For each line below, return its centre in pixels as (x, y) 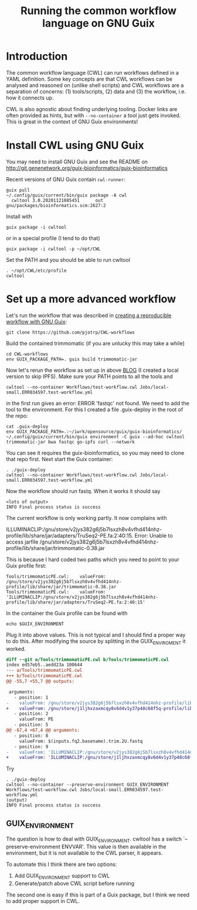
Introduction (37, 56)
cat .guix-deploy (27, 426)
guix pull (18, 190)
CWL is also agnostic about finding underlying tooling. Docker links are (92, 109)
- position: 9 (31, 746)
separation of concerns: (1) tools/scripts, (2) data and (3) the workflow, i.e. (96, 91)
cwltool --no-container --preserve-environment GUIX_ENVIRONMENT (87, 785)
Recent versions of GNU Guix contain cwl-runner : (66, 179)
